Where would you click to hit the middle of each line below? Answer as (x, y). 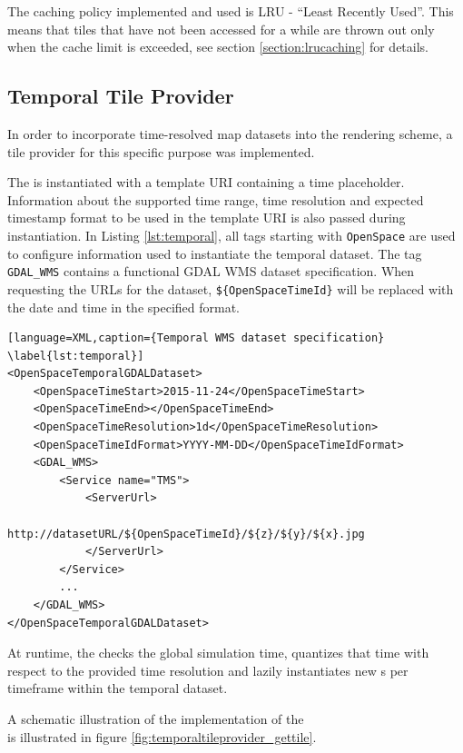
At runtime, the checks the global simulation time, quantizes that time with (218, 653)
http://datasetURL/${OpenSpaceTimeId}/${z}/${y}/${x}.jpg (186, 534)
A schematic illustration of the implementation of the (156, 718)
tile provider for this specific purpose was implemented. (161, 151)
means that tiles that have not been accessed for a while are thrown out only (221, 29)
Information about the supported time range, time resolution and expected (216, 199)
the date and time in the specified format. (124, 307)
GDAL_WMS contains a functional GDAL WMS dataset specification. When (211, 271)
